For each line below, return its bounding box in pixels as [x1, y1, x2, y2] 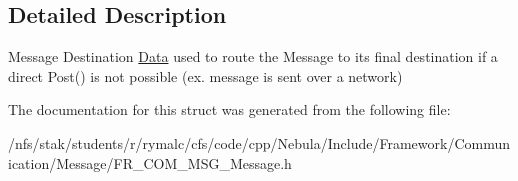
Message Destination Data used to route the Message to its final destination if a [8, 46, 498, 67]
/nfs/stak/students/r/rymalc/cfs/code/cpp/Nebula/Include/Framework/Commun [8, 132, 511, 153]
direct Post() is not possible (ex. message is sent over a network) [8, 65, 403, 86]
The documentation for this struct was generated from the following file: [8, 99, 451, 120]
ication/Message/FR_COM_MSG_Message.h [8, 152, 292, 173]
